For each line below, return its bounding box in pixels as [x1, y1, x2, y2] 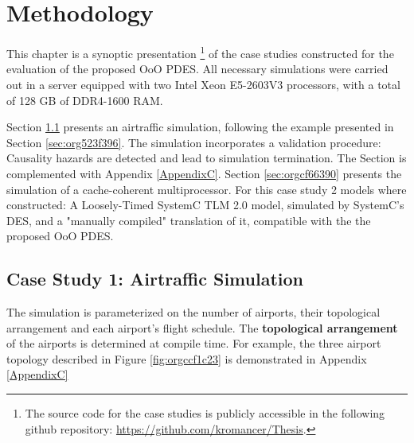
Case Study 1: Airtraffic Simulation [6, 266, 303, 291]
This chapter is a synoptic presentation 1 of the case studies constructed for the [6, 43, 394, 61]
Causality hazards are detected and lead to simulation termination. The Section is [6, 150, 407, 166]
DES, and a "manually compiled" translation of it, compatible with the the [6, 212, 371, 228]
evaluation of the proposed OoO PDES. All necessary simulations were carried [6, 60, 389, 77]
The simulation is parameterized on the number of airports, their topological [6, 304, 381, 321]
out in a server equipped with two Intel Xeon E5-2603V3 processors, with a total [6, 76, 400, 92]
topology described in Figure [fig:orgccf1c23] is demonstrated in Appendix [6, 350, 367, 367]
